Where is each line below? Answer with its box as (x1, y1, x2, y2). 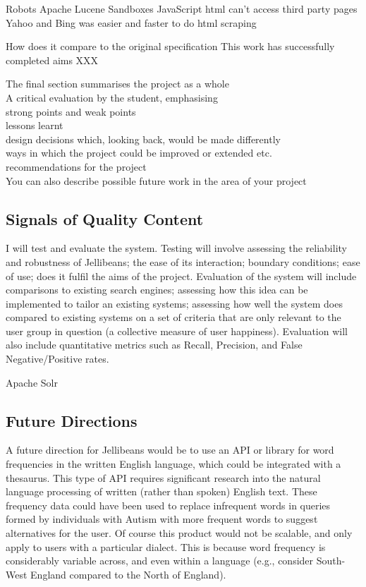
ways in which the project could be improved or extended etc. (6, 145, 272, 160)
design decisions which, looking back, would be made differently (6, 131, 281, 146)
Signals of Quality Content (6, 207, 204, 229)
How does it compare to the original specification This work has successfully (6, 39, 335, 54)
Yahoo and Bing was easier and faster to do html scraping (6, 15, 257, 30)
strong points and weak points (6, 104, 136, 119)
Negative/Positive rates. (6, 351, 109, 366)
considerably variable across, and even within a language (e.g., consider (6, 553, 314, 568)
